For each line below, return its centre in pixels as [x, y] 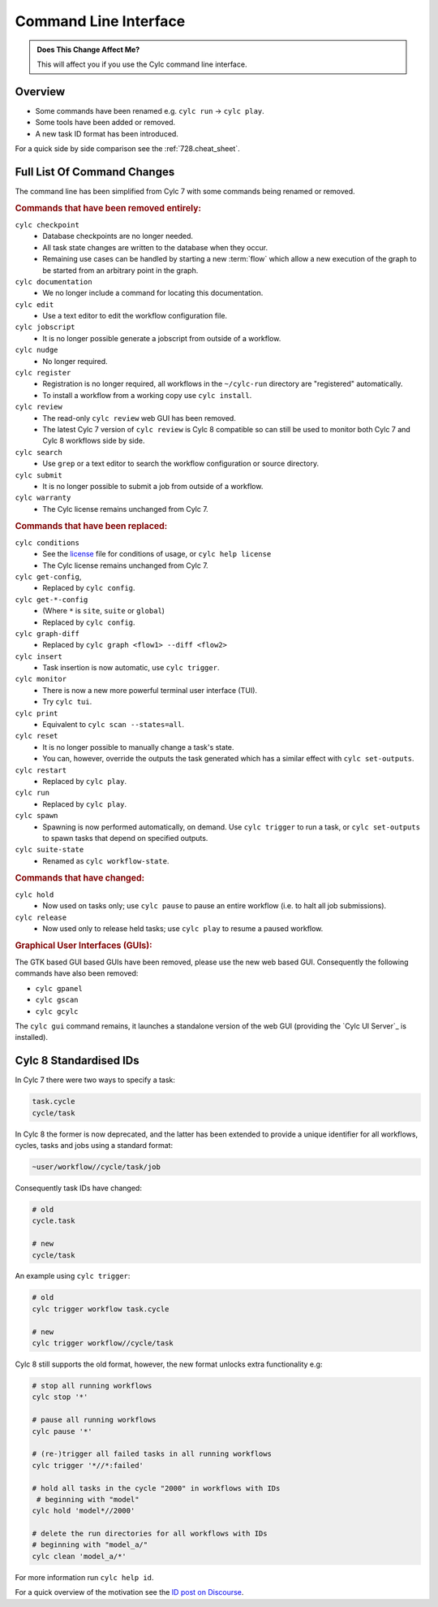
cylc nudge [36, 350]
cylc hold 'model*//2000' [84, 1511]
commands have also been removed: [77, 973]
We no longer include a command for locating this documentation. [153, 293]
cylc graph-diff [47, 633]
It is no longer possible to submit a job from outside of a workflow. [153, 486]
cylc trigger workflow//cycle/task [103, 1343]
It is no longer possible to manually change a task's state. [138, 747]
